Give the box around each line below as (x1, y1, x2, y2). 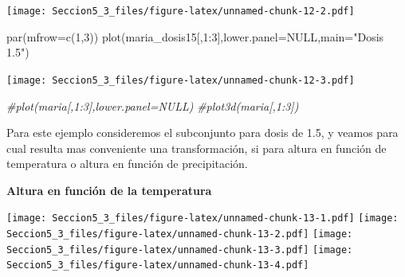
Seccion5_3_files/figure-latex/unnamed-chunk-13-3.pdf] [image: (6, 244, 353, 256)
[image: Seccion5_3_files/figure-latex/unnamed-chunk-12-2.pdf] (6, 6, 355, 17)
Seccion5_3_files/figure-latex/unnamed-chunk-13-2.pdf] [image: (6, 228, 353, 240)
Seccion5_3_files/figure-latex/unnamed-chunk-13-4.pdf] (6, 259, 309, 271)
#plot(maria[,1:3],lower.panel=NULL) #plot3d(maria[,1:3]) (6, 97, 299, 114)
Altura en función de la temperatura (6, 181, 212, 198)
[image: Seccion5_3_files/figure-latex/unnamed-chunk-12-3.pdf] (6, 74, 355, 86)
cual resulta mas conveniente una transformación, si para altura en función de (6, 139, 387, 156)
